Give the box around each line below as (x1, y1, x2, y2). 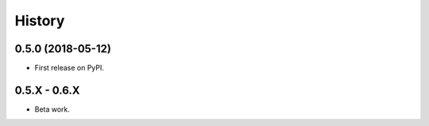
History (14, 12, 65, 29)
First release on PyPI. (34, 63, 105, 73)
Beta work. (34, 104, 71, 114)
